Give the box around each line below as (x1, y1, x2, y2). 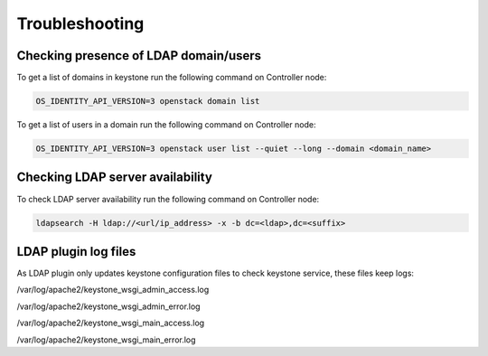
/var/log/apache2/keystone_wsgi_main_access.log (16, 317, 205, 329)
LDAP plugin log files (16, 244, 136, 259)
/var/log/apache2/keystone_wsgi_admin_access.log (16, 285, 210, 295)
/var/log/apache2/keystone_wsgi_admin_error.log (16, 301, 201, 312)
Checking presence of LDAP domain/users (16, 48, 262, 63)
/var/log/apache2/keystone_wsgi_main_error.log (16, 334, 196, 345)
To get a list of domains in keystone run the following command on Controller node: (16, 72, 327, 83)
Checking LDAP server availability (16, 170, 212, 185)
